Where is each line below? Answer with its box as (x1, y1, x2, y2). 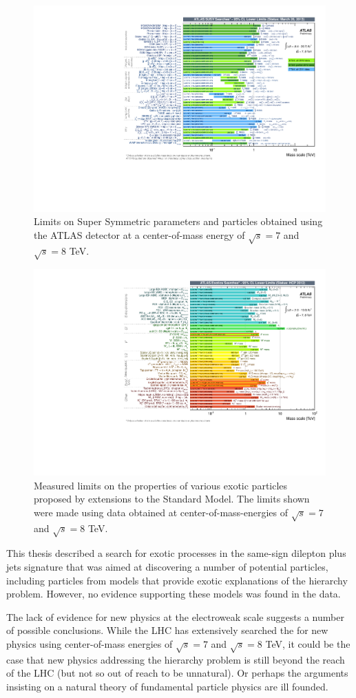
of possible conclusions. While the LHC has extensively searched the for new (6, 623, 328, 637)
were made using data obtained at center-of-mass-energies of (34, 505, 289, 519)
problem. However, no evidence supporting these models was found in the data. (6, 586, 341, 601)
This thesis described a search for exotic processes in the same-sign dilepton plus (6, 546, 346, 560)
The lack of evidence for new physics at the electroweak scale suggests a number (6, 609, 344, 624)
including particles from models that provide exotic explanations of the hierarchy (6, 573, 348, 587)
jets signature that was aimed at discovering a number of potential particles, (6, 559, 328, 573)
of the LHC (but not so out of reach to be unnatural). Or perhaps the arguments (6, 666, 348, 680)
